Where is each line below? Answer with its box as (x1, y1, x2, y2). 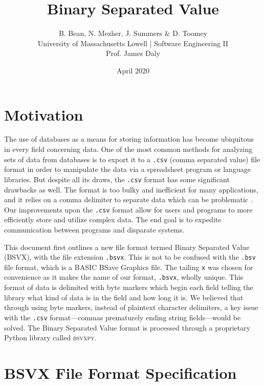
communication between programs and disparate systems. (4, 224, 185, 235)
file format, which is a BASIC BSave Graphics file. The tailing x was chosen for (4, 261, 253, 272)
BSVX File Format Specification (4, 362, 237, 383)
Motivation (4, 104, 83, 125)
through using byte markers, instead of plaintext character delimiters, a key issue (4, 302, 258, 313)
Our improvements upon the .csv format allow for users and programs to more (4, 204, 253, 215)
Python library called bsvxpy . (4, 332, 97, 343)
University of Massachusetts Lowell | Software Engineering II (37, 37, 229, 48)
